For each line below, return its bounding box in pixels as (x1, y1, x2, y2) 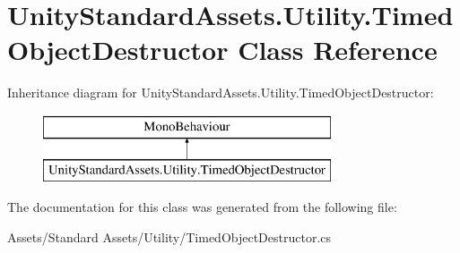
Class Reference (238, 31, 438, 68)
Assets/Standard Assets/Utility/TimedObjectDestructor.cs (7, 227, 332, 246)
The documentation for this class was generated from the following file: (7, 198, 397, 216)
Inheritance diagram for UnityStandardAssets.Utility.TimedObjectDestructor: (7, 83, 434, 102)
